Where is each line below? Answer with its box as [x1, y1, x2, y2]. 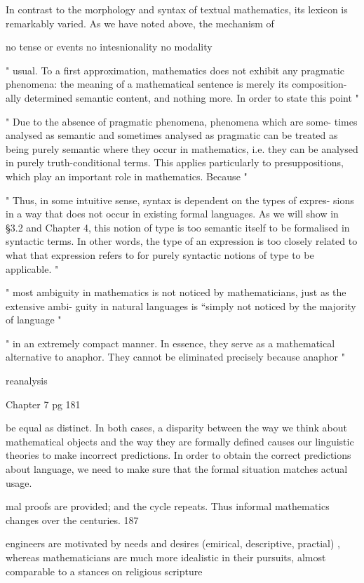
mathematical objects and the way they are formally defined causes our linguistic [6, 434, 354, 448]
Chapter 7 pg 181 [6, 396, 81, 411]
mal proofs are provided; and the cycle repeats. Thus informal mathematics [6, 499, 330, 514]
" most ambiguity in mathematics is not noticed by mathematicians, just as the [6, 285, 346, 300]
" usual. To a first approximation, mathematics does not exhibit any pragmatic [6, 62, 344, 77]
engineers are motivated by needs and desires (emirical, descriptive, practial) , [6, 536, 340, 551]
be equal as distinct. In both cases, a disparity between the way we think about [6, 420, 347, 435]
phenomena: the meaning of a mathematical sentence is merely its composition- [6, 76, 347, 91]
